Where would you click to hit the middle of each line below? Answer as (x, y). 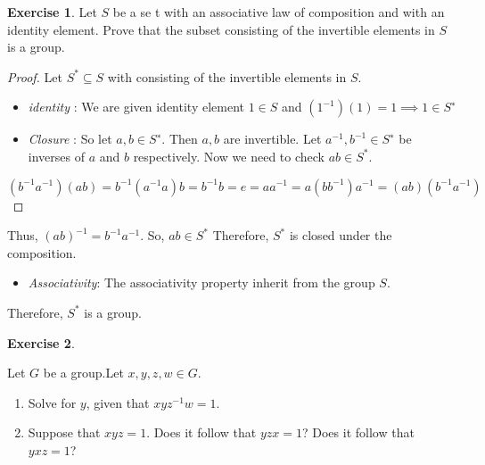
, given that (118, 402)
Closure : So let (70, 139)
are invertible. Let (272, 139)
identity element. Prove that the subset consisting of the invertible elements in (221, 29)
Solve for (52, 402)
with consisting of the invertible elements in (227, 76)
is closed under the (341, 235)
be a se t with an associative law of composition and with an (279, 12)
